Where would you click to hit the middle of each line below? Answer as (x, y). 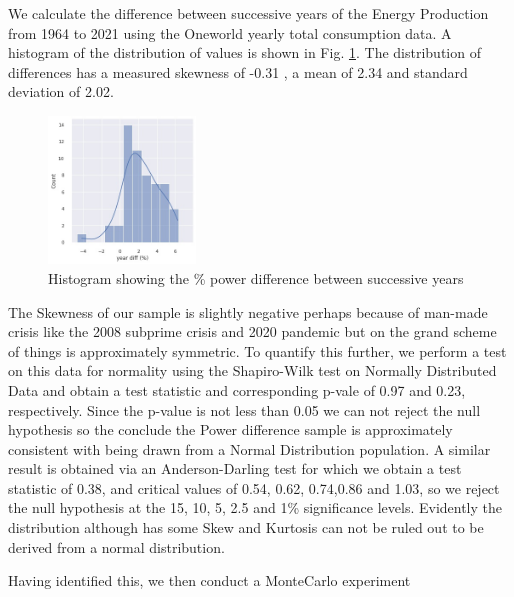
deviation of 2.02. (61, 91)
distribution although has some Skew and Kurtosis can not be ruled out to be (246, 527)
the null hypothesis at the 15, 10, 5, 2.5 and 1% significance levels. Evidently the (255, 507)
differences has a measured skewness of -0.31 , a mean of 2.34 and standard (238, 71)
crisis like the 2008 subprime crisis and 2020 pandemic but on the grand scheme (252, 331)
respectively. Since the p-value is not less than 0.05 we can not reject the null (244, 409)
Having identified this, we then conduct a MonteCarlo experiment (209, 580)
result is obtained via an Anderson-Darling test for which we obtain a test (235, 468)
